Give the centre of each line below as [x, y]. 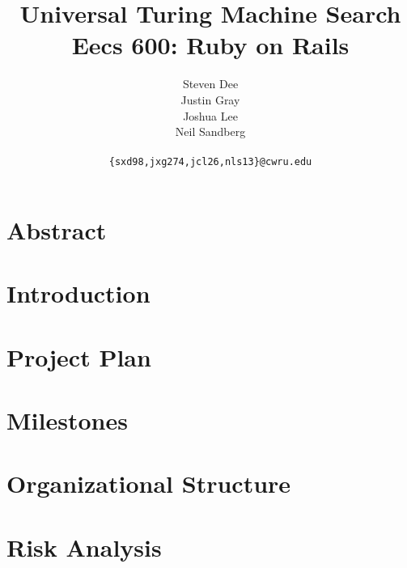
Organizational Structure [149, 483]
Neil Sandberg [210, 131]
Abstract [57, 229]
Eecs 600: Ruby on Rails [210, 45]
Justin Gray [210, 99]
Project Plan [79, 356]
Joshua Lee [210, 115]
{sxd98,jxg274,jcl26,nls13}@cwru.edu [210, 162]
